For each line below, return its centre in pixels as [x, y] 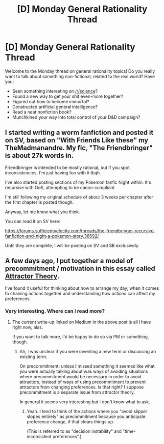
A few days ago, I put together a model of [69, 261]
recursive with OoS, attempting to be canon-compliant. [60, 187]
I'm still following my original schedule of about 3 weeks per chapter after [79, 197]
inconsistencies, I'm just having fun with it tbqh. [53, 172]
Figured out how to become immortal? [51, 101]
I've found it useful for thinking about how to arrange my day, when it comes [82, 288]
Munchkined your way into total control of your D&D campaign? [76, 117]
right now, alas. [27, 327]
